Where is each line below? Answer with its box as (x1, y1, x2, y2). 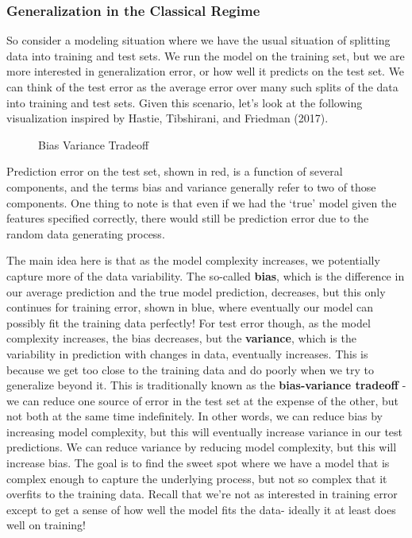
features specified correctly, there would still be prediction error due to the (6, 210, 369, 226)
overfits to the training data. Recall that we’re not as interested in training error (6, 486, 398, 502)
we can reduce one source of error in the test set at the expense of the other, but (6, 392, 399, 408)
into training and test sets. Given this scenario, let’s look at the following (6, 94, 363, 110)
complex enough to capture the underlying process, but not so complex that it (6, 470, 387, 486)
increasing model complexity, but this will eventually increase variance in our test (6, 423, 403, 439)
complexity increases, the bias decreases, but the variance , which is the (6, 330, 356, 346)
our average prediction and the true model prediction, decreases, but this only (6, 283, 386, 300)
